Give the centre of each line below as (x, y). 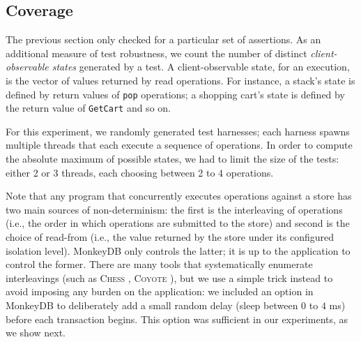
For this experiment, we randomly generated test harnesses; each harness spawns (178, 131)
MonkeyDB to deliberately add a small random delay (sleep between (152, 305)
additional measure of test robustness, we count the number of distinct (156, 53)
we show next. (36, 333)
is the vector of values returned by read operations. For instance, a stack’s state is (180, 80)
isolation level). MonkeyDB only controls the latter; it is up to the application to (178, 250)
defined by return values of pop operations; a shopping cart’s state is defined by (175, 94)
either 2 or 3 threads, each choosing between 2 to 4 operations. (140, 172)
